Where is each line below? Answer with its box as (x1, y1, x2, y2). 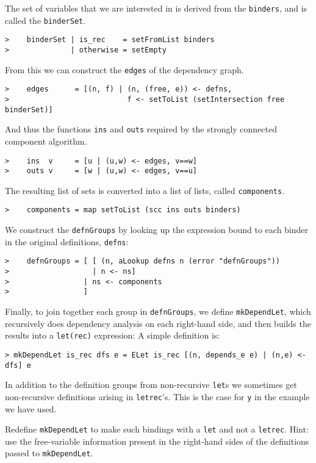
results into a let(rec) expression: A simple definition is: (5, 329, 220, 342)
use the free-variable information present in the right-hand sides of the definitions (5, 434, 309, 447)
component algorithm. (5, 134, 87, 147)
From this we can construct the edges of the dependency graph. (5, 63, 244, 76)
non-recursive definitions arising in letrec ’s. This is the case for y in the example (5, 390, 310, 403)
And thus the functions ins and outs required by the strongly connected (5, 123, 278, 135)
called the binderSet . (5, 13, 86, 26)
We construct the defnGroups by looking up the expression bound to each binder (5, 223, 309, 236)
